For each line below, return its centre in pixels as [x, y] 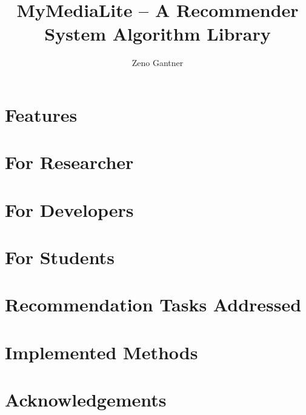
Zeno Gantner [158, 63]
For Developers [69, 209]
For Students [60, 257]
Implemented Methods [101, 352]
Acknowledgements [86, 400]
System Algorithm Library [158, 34]
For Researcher [69, 162]
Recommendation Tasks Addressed [153, 304]
